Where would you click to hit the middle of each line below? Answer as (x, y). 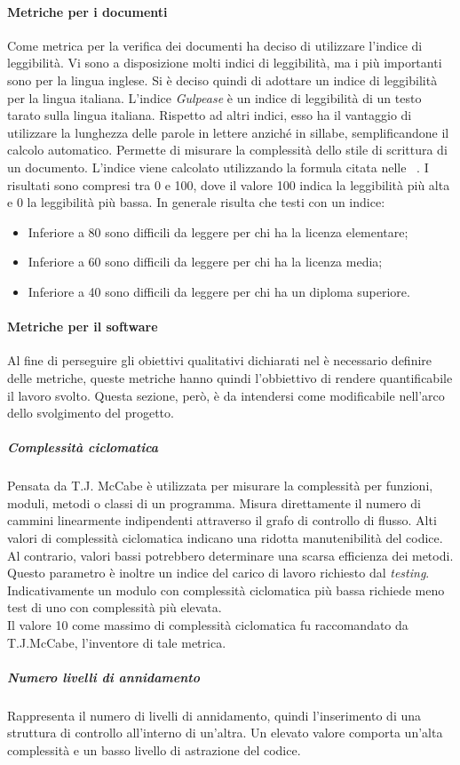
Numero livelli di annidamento (104, 677)
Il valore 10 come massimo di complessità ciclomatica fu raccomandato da (208, 625)
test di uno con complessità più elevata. (115, 607)
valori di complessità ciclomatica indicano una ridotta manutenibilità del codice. (225, 538)
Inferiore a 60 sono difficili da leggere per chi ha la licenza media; (205, 262)
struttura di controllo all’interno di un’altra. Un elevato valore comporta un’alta (225, 733)
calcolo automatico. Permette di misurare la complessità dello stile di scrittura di (227, 150)
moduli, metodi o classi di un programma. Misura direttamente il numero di (214, 502)
